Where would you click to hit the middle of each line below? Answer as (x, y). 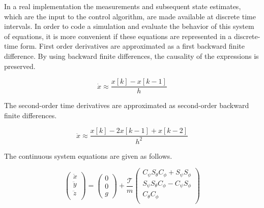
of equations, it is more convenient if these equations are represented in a (118, 36)
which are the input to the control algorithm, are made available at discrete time (130, 16)
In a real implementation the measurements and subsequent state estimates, (123, 6)
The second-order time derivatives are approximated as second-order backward (127, 105)
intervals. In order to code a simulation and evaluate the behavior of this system (129, 26)
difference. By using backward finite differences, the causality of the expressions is (131, 56)
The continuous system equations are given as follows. (88, 155)
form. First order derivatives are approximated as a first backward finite (132, 46)
